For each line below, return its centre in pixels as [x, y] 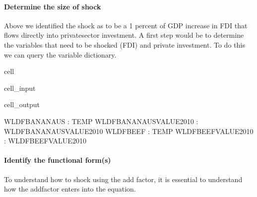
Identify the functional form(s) [58, 160]
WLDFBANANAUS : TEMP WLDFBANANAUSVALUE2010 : [101, 121]
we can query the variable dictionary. [60, 54]
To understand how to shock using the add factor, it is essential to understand [123, 179]
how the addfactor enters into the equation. [70, 189]
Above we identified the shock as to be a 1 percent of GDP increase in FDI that [126, 25]
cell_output [22, 104]
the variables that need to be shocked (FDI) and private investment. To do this [125, 44]
